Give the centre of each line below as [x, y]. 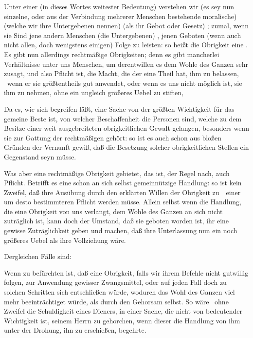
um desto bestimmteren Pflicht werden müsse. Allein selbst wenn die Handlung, [123, 202]
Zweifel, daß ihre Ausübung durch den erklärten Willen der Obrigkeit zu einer [122, 192]
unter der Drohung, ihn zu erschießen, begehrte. [75, 330]
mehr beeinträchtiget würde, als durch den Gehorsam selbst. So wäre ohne [116, 301]
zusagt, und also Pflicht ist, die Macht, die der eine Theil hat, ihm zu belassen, [121, 73]
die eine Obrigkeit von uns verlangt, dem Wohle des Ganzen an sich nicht [113, 211]
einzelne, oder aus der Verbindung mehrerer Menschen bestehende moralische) [120, 16]
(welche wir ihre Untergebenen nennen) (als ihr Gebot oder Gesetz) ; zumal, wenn [126, 26]
